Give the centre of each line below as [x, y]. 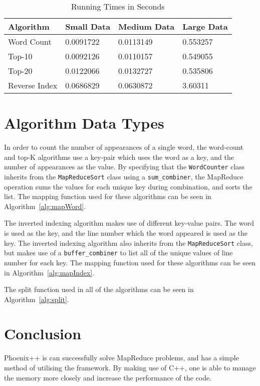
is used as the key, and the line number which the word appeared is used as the [126, 233]
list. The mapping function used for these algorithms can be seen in [108, 196]
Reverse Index [33, 85]
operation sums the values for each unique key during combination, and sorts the [128, 186]
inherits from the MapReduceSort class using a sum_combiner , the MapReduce [124, 176]
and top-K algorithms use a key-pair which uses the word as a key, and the [119, 157]
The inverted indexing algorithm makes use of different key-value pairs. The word [129, 223]
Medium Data [147, 26]
